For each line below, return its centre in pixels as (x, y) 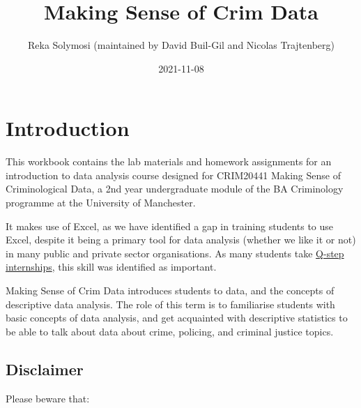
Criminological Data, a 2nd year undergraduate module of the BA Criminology (175, 189)
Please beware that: (48, 398)
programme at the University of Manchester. (101, 203)
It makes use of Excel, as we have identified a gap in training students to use (170, 226)
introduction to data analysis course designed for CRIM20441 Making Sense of (173, 175)
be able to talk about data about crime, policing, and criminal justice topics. (170, 331)
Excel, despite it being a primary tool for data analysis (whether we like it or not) (181, 240)
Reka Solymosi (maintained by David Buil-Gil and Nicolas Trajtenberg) (181, 45)
